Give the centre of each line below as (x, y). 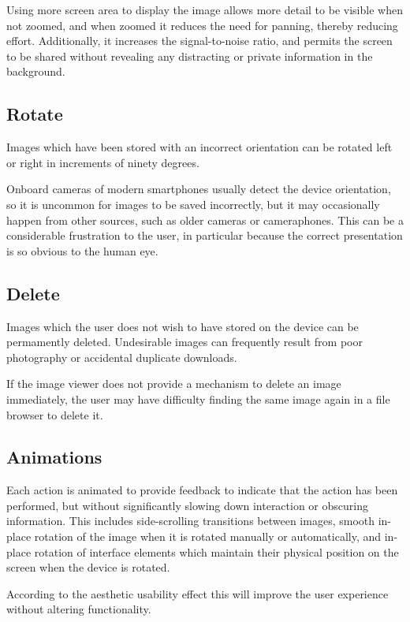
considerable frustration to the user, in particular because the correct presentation (205, 235)
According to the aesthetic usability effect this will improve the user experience (198, 593)
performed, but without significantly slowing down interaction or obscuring (187, 505)
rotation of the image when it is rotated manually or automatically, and (208, 536)
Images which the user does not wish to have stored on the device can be (183, 326)
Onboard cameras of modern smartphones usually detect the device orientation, (199, 189)
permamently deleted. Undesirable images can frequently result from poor (184, 342)
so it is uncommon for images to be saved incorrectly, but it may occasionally (193, 204)
